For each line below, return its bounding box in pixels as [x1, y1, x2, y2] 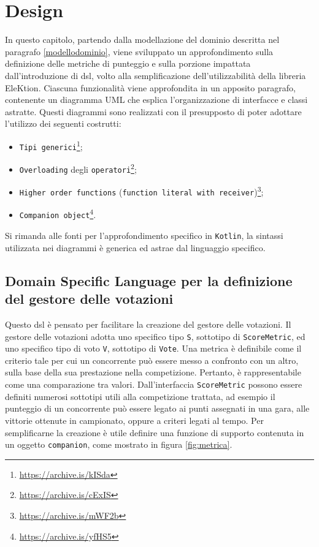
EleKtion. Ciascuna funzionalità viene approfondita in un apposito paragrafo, [5, 81, 296, 94]
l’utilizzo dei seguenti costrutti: [5, 117, 121, 130]
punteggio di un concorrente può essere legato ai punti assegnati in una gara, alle [5, 402, 310, 415]
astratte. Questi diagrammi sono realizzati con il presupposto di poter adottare [5, 105, 302, 118]
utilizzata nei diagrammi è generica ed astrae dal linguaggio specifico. [5, 241, 266, 254]
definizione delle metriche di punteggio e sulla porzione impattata [5, 57, 251, 70]
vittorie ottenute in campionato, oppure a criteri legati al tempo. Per [5, 413, 264, 426]
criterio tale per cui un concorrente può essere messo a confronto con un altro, [5, 353, 299, 366]
